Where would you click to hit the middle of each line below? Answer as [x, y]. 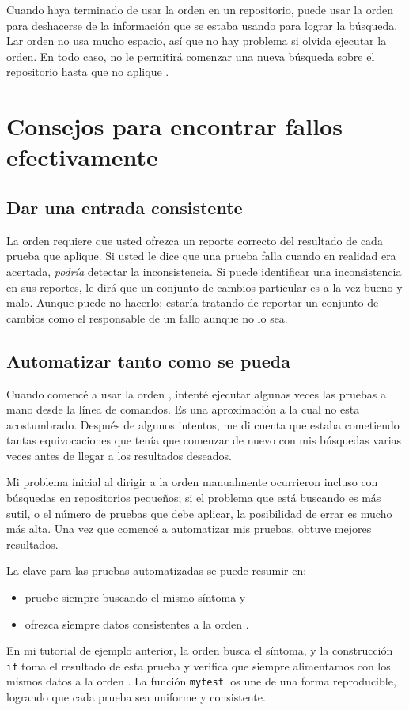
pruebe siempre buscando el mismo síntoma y [135, 597]
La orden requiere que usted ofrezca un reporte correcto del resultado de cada [195, 240]
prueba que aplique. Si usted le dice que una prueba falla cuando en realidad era [201, 256]
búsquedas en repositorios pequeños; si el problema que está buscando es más [194, 498]
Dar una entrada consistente [125, 207]
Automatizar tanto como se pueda [148, 360]
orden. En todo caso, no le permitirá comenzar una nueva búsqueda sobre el [191, 56]
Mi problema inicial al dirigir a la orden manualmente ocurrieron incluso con [192, 482]
